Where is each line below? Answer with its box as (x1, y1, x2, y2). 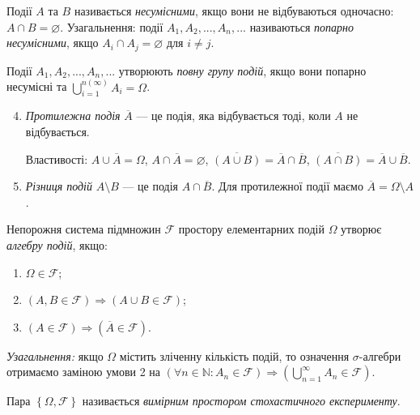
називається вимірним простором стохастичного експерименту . (82, 392, 401, 409)
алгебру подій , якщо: (6, 237, 108, 254)
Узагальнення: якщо (6, 347, 104, 364)
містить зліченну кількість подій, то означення (119, 347, 350, 364)
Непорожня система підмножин (6, 220, 161, 237)
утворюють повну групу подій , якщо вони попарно (118, 62, 367, 79)
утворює (341, 220, 382, 237)
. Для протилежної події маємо (211, 178, 363, 195)
